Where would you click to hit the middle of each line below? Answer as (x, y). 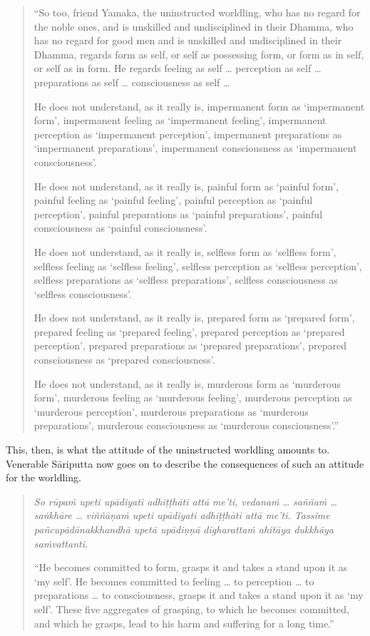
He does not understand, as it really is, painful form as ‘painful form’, (186, 186)
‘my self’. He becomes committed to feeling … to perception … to (174, 581)
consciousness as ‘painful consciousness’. (120, 228)
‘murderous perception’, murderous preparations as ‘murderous (171, 411)
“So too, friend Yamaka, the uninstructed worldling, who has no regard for (197, 12)
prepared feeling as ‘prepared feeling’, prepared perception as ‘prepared (189, 331)
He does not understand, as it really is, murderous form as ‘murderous (187, 383)
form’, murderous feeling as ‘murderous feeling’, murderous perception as (193, 397)
